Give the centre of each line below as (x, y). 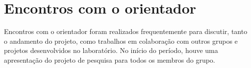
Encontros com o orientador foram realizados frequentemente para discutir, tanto (126, 31)
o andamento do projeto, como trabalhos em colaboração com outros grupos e (121, 41)
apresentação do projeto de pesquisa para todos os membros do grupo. (110, 59)
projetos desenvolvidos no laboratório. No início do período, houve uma (111, 50)
